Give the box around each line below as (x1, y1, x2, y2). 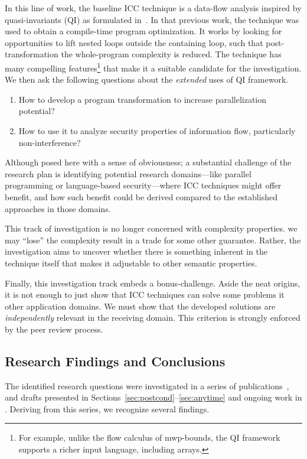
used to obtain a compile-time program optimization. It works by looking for (5, 25, 282, 37)
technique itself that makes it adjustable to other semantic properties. (5, 256, 257, 269)
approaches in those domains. (5, 202, 111, 214)
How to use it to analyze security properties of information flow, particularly (18, 125, 296, 136)
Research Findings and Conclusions (5, 351, 226, 370)
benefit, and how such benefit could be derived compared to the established (5, 190, 277, 203)
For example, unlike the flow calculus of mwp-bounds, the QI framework (18, 431, 280, 444)
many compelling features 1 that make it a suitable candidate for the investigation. (5, 60, 302, 74)
